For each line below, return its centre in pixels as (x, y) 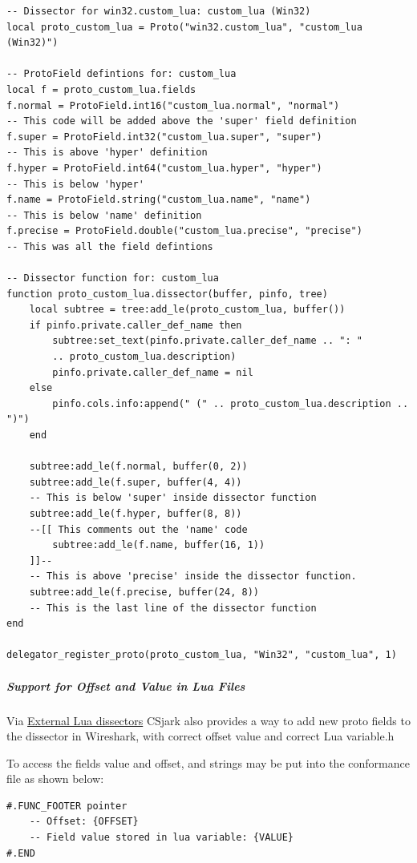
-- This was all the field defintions (110, 246)
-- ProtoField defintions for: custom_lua (121, 74)
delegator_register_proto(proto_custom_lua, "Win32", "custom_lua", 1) (202, 655)
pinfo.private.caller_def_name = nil (153, 372)
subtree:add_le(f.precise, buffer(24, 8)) (144, 592)
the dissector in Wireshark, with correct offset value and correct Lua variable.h (200, 736)
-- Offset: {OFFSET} (84, 822)
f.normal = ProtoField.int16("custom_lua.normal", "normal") (173, 105)
